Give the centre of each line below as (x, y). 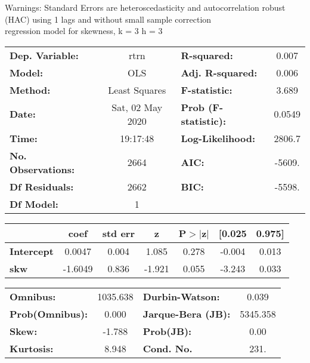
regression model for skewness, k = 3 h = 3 (84, 31)
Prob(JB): (167, 331)
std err (118, 233)
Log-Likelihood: (218, 138)
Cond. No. (168, 348)
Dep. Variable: (44, 55)
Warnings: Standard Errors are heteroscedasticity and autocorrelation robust (145, 7)
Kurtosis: (32, 348)
